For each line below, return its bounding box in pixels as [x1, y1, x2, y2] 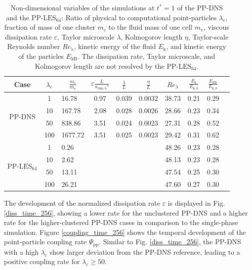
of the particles [18, 50, 64, 61]
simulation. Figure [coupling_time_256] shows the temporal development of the [4, 226, 246, 237]
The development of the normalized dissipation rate [4, 197, 161, 208]
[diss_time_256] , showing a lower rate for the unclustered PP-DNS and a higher [4, 207, 248, 218]
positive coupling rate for [4, 256, 80, 267]
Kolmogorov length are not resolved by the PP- [35, 60, 179, 71]
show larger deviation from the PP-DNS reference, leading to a [49, 246, 240, 257]
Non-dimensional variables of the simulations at [10, 2, 155, 12]
